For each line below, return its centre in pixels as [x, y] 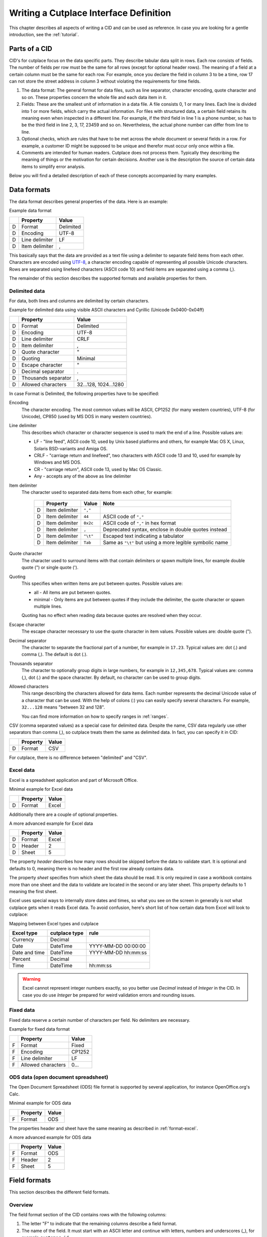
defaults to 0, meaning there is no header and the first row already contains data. [92, 868]
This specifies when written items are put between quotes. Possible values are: [102, 583]
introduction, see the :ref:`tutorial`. [44, 34]
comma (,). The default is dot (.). [54, 654]
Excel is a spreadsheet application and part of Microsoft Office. [73, 780]
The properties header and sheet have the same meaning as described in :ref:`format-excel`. [104, 1128]
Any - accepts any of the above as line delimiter [83, 476]
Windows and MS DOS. [58, 462]
